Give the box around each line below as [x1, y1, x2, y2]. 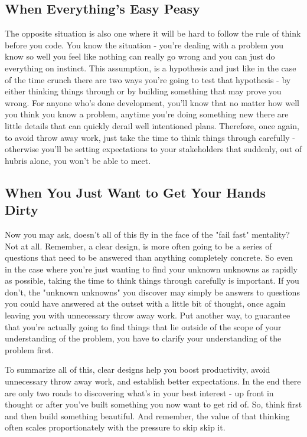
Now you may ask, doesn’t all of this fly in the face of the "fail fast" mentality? [5, 228, 290, 240]
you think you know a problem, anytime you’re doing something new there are [5, 108, 289, 120]
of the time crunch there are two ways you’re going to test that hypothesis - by [5, 73, 291, 86]
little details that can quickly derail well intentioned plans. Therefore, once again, [5, 119, 299, 132]
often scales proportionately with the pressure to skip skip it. [5, 421, 226, 433]
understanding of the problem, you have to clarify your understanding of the [5, 332, 282, 344]
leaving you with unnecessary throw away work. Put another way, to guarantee [5, 309, 290, 321]
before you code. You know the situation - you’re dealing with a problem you [5, 38, 283, 51]
